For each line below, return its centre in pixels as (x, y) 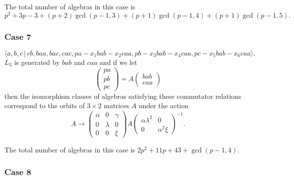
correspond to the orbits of (45, 105)
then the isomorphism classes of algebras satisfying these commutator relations (123, 96)
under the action (163, 105)
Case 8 (18, 171)
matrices (116, 105)
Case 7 (18, 36)
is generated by (37, 62)
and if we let (119, 62)
